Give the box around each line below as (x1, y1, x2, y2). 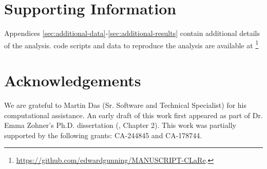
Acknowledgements (4, 70, 141, 91)
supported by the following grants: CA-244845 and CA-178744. (4, 129, 202, 140)
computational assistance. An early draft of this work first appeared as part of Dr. (4, 109, 263, 120)
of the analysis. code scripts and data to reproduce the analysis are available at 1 (4, 38, 259, 50)
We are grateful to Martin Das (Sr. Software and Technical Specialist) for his (4, 100, 247, 110)
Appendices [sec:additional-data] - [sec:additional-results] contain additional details (4, 28, 260, 39)
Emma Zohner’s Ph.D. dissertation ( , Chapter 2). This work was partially (4, 120, 236, 130)
